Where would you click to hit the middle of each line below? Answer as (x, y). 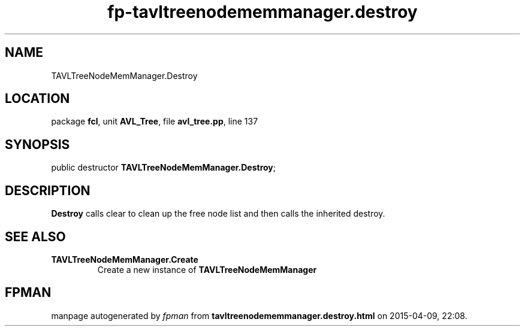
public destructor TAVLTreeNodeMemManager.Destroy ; (164, 168)
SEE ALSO (35, 236)
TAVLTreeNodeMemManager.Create (125, 259)
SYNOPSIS (37, 144)
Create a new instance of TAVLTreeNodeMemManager (207, 269)
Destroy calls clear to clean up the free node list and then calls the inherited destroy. (218, 214)
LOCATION (37, 99)
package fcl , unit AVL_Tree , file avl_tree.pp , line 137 (155, 122)
